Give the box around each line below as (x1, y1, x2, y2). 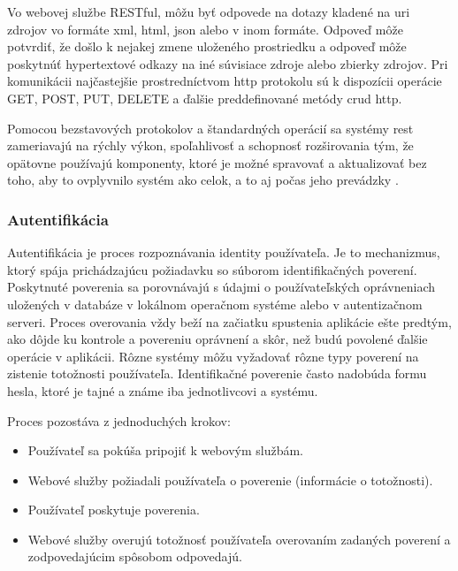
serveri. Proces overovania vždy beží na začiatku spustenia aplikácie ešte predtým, (7, 312, 452, 331)
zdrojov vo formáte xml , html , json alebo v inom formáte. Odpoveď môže (7, 19, 403, 38)
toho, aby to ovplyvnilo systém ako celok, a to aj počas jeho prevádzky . (7, 171, 399, 189)
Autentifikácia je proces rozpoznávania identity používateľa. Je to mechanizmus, (7, 243, 440, 262)
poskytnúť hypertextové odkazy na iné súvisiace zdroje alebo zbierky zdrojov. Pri (7, 54, 448, 72)
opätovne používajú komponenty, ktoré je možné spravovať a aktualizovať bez (7, 153, 427, 171)
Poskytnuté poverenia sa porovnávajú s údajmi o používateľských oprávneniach (7, 278, 436, 296)
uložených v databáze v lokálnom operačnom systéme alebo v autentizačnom (7, 294, 423, 313)
